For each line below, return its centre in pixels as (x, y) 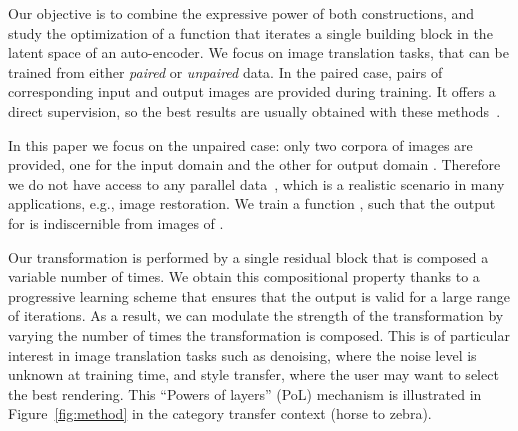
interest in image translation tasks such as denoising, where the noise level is (242, 354)
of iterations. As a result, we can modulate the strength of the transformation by (256, 315)
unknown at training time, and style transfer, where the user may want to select (253, 374)
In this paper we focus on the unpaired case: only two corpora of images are (240, 144)
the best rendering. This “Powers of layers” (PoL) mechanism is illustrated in (245, 393)
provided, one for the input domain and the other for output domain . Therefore (254, 164)
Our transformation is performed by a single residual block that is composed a (248, 256)
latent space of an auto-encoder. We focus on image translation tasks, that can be (258, 52)
